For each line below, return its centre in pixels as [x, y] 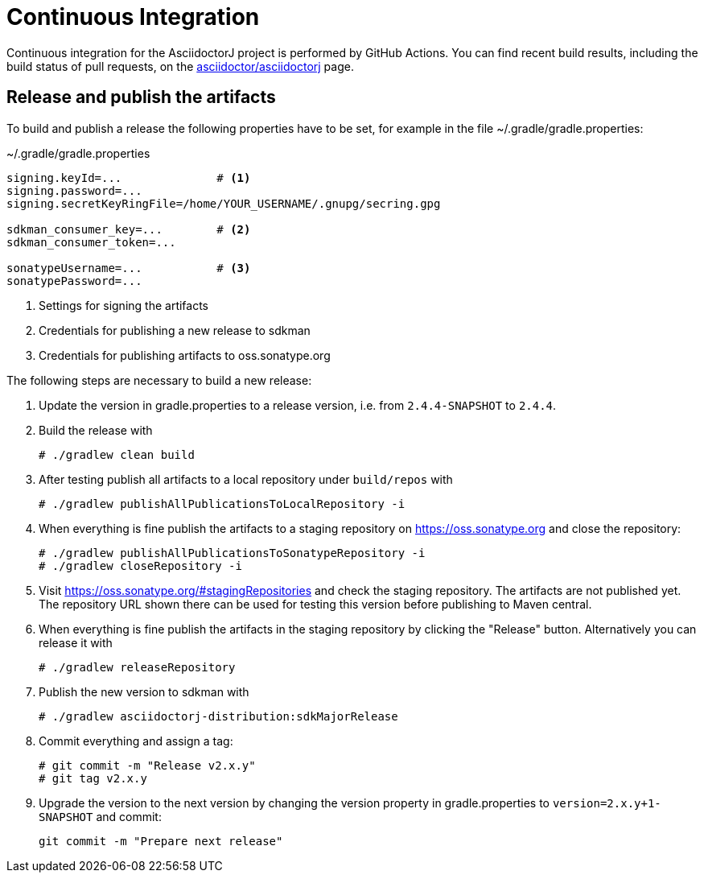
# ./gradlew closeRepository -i [140, 565]
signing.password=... [74, 190]
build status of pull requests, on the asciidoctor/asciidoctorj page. [180, 66]
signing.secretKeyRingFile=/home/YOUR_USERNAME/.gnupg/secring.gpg [224, 203]
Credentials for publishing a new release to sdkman [175, 330]
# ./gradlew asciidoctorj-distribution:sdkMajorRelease [218, 716]
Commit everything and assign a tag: [136, 741]
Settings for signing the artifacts [124, 305]
